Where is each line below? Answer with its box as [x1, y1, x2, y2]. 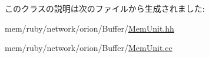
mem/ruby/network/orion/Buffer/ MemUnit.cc [5, 42, 172, 54]
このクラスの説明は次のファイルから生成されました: [5, 2, 205, 14]
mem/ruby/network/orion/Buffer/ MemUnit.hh [5, 22, 174, 34]
